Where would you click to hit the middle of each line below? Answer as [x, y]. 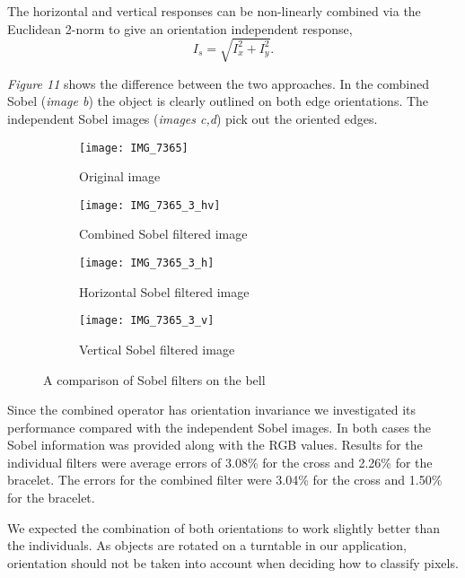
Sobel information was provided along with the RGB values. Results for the [215, 445]
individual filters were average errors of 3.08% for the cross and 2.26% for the [220, 462]
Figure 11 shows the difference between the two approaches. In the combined [219, 83]
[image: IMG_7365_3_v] [147, 321]
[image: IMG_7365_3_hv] [150, 205]
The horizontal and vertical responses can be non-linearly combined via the [214, 11]
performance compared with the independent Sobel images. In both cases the [219, 427]
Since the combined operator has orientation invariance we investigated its [211, 410]
